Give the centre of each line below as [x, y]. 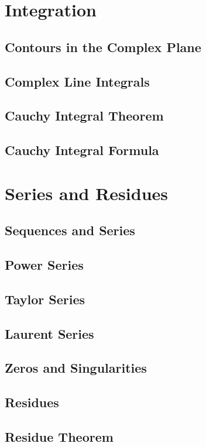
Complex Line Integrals [77, 81]
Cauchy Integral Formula [82, 150]
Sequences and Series [70, 230]
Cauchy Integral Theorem [84, 116]
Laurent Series [49, 333]
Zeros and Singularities [76, 368]
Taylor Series [45, 299]
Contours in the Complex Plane [103, 47]
